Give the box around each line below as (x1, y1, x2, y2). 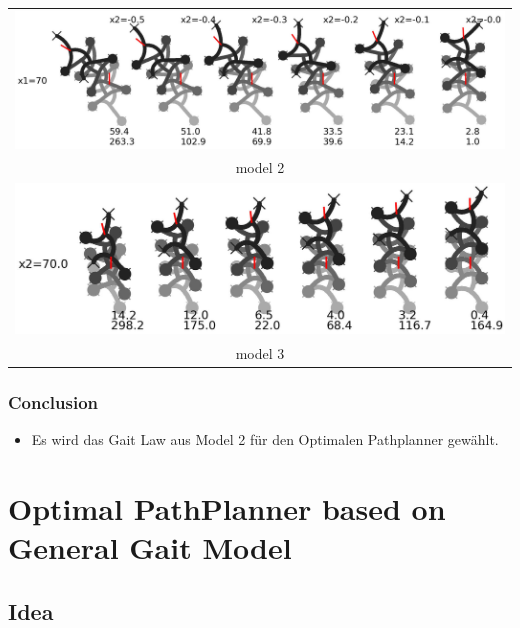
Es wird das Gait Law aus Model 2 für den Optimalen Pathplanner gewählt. (31, 429, 499, 450)
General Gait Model (8, 527, 292, 568)
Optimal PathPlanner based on (8, 487, 446, 528)
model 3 (235, 342, 285, 363)
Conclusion (8, 389, 98, 414)
